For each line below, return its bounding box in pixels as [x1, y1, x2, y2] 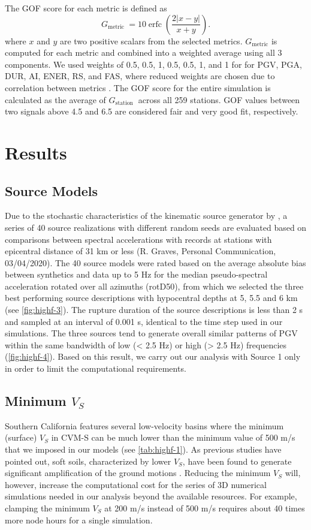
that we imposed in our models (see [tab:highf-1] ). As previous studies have [5, 443, 282, 456]
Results [5, 140, 67, 164]
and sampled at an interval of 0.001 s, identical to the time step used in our [5, 315, 283, 327]
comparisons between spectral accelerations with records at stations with [5, 233, 272, 245]
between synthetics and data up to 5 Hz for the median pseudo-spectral [5, 268, 268, 281]
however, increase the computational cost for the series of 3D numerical [5, 478, 267, 490]
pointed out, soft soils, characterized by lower [5, 454, 171, 467]
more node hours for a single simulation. [5, 513, 153, 526]
